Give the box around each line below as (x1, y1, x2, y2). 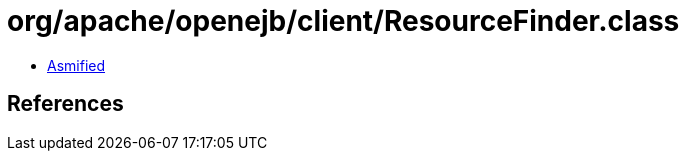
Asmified (47, 56, 106, 74)
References (7, 91, 124, 117)
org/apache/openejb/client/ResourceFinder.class (7, 4, 680, 38)
